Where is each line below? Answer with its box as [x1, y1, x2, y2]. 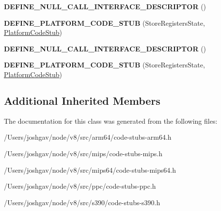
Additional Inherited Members [4, 93, 160, 108]
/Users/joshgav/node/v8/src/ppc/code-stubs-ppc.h [4, 181, 156, 191]
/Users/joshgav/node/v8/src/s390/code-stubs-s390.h [4, 197, 160, 207]
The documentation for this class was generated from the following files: [4, 115, 218, 126]
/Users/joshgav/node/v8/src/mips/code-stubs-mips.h [4, 148, 162, 158]
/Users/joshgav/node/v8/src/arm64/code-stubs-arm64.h [4, 132, 172, 142]
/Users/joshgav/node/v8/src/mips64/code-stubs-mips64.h [4, 164, 176, 175]
